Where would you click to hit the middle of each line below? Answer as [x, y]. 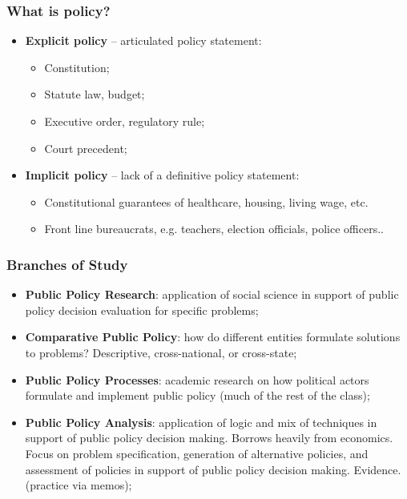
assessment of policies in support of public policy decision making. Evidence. [213, 469]
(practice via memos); [79, 485]
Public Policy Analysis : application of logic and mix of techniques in [201, 422]
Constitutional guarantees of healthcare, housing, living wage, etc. [206, 201]
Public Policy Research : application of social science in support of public [212, 294]
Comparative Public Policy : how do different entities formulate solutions [213, 337]
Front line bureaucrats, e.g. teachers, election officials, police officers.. [214, 229]
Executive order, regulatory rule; [125, 121]
